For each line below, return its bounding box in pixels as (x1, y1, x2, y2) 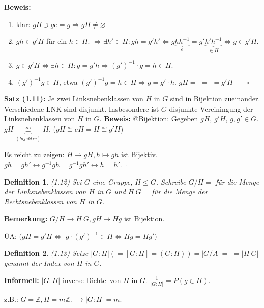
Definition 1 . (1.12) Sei (4, 176, 82, 187)
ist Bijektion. (124, 213, 165, 224)
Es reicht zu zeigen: (4, 149, 65, 160)
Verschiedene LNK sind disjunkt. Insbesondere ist (4, 103, 159, 114)
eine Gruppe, (92, 176, 133, 187)
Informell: (4, 274, 39, 285)
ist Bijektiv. (121, 149, 158, 160)
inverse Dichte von (62, 274, 121, 285)
